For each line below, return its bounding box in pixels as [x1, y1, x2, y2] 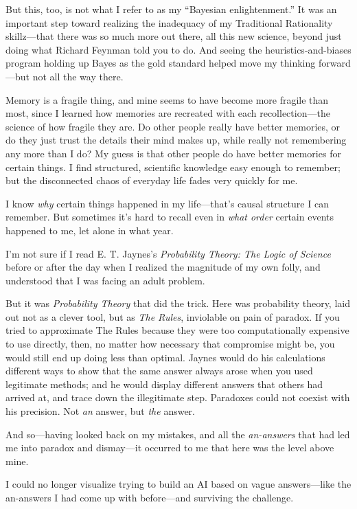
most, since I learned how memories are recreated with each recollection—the [5, 106, 330, 120]
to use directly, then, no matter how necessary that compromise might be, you [5, 337, 335, 351]
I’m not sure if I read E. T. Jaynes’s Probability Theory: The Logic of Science [5, 246, 331, 260]
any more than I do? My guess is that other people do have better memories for [5, 146, 341, 160]
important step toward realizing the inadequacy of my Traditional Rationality [5, 15, 333, 30]
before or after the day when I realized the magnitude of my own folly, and [5, 260, 321, 274]
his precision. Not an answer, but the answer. [5, 404, 195, 418]
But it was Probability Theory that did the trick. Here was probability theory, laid [5, 296, 350, 310]
